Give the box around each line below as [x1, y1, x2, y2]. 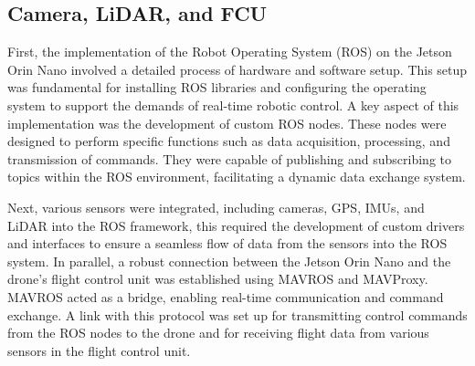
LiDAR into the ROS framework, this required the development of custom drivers [7, 215, 465, 235]
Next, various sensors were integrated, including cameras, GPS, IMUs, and [7, 197, 425, 216]
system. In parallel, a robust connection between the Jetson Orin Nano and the [7, 251, 451, 270]
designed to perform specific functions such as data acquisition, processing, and [7, 131, 450, 151]
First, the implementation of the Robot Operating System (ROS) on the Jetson [7, 42, 452, 61]
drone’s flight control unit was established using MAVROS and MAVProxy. [7, 269, 428, 288]
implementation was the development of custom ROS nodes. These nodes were [7, 113, 447, 132]
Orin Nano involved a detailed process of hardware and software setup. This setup [7, 59, 468, 78]
